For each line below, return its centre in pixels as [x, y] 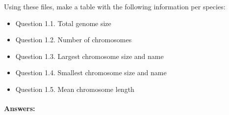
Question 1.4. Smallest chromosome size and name [91, 72]
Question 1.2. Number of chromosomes [74, 40]
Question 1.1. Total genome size [63, 23]
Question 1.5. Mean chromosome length [75, 89]
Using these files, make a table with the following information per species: [115, 6]
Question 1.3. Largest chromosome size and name [89, 56]
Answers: [20, 108]
